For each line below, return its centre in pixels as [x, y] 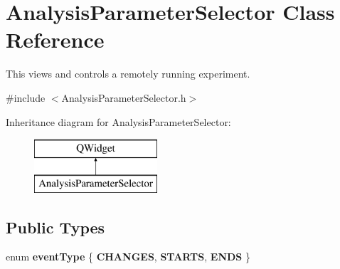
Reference [55, 39]
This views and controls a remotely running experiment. [128, 74]
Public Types [55, 227]
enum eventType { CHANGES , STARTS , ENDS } [128, 257]
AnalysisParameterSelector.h [124, 97]
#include [26, 97]
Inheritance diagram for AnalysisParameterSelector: [118, 121]
